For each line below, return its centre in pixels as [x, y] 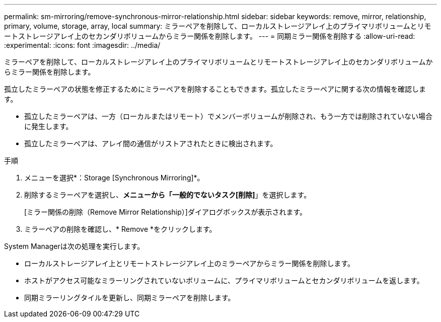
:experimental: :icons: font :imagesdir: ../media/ [82, 45]
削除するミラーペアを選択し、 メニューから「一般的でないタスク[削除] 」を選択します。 [168, 195]
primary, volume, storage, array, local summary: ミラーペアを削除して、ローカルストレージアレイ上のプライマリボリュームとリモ [218, 26]
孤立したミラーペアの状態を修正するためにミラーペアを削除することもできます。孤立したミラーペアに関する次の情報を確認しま [215, 89]
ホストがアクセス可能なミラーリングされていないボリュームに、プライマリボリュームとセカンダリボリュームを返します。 [224, 280]
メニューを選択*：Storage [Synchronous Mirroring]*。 [114, 178]
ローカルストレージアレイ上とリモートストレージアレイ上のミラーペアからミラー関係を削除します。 [190, 263]
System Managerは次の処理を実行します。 [74, 246]
